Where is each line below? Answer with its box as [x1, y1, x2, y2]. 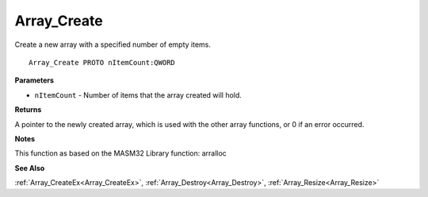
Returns [14, 105, 42, 114]
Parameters [14, 75, 55, 85]
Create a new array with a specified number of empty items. [14, 40, 212, 49]
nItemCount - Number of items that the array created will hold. [34, 90, 242, 99]
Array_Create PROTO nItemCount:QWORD [29, 58, 176, 67]
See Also [14, 163, 45, 172]
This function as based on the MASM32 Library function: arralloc [14, 149, 227, 158]
